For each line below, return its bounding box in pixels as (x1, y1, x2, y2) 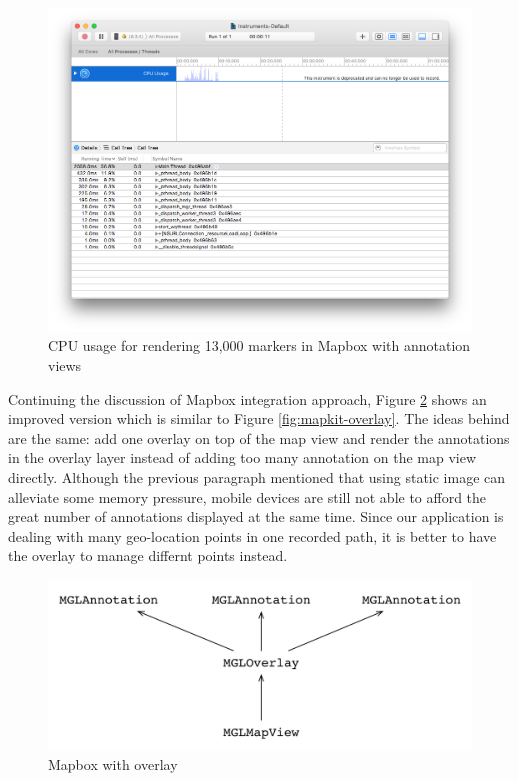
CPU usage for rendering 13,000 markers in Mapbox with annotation (48, 335, 471, 356)
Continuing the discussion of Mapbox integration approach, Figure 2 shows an (8, 388, 487, 409)
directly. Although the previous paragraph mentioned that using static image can (8, 467, 506, 488)
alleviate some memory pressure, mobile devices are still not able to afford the (8, 486, 487, 507)
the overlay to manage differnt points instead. (8, 545, 288, 566)
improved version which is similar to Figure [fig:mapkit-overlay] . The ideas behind (8, 408, 510, 429)
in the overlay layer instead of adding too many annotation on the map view (8, 447, 477, 468)
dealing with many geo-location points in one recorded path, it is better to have (8, 525, 497, 546)
